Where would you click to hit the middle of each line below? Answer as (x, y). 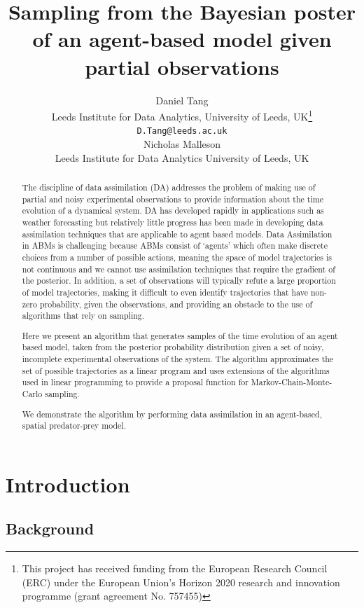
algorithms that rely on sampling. (83, 316)
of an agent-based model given (182, 39)
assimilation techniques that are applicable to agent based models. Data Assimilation (177, 234)
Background (50, 528)
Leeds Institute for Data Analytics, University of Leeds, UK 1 (182, 115)
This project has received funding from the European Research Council (175, 568)
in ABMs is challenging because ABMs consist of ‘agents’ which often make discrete (175, 246)
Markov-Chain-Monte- (292, 382)
